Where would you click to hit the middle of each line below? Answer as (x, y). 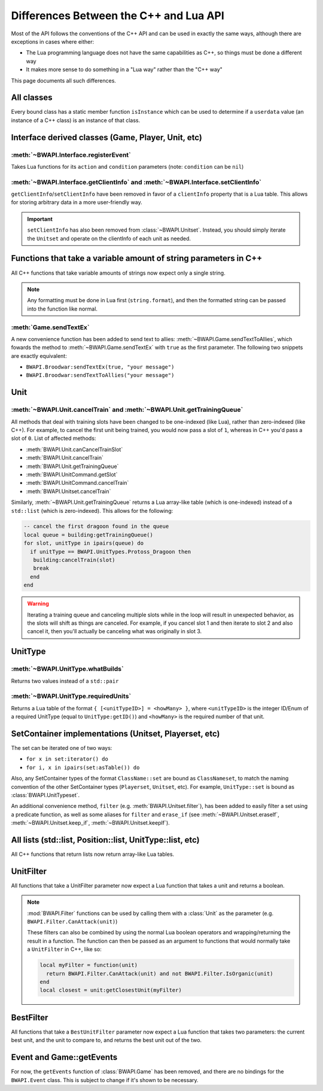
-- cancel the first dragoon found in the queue (96, 526)
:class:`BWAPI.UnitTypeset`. (45, 795)
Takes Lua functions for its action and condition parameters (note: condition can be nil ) (127, 166)
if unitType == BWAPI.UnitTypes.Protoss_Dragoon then (111, 551)
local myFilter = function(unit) (89, 965)
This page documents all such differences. (64, 80)
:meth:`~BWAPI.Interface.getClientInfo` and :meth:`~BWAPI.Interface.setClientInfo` (136, 182)
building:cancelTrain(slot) (74, 560)
